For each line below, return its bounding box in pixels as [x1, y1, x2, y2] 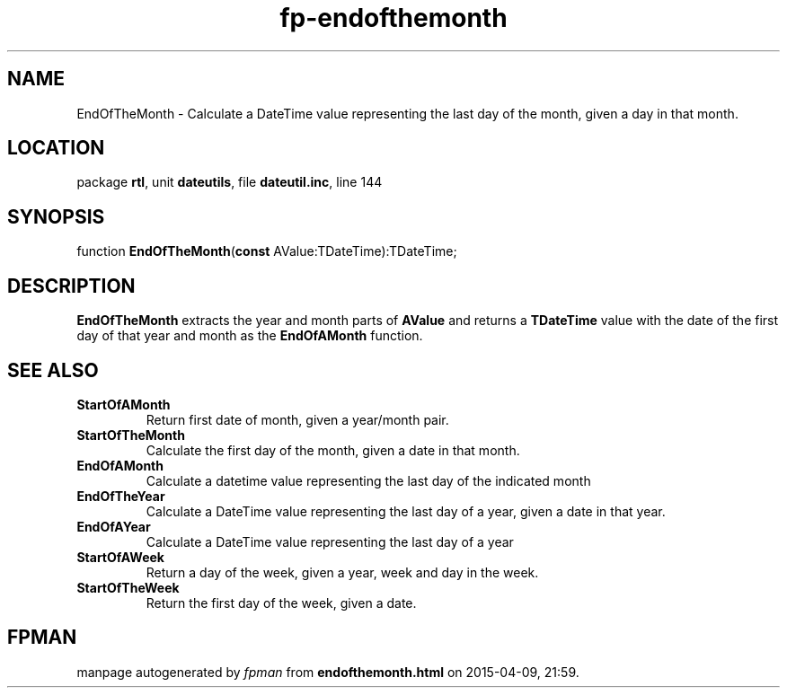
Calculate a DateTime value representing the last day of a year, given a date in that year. [146, 503, 666, 519]
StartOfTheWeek [76, 579, 180, 595]
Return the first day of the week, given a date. [146, 594, 417, 611]
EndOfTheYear [76, 488, 165, 504]
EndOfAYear [76, 518, 151, 534]
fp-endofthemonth [279, 3, 508, 33]
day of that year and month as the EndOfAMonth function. [76, 328, 423, 344]
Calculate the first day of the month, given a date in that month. [146, 442, 520, 458]
